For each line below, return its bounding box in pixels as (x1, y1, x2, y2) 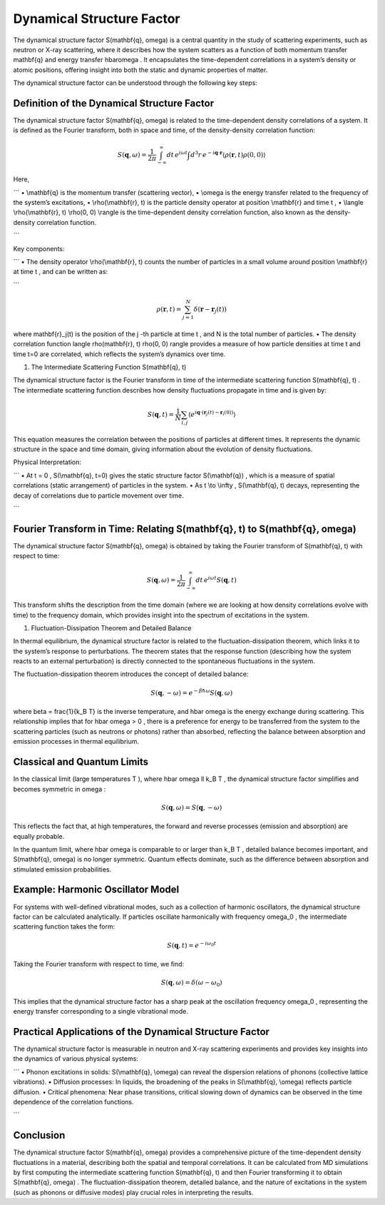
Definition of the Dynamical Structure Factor (13, 97, 214, 109)
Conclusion (13, 1129, 66, 1141)
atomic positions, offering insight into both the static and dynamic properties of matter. (13, 65, 268, 74)
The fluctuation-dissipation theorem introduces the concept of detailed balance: (13, 670, 249, 678)
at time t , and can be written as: (13, 268, 108, 276)
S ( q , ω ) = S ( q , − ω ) (161, 803, 222, 812)
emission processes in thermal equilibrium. (13, 737, 139, 746)
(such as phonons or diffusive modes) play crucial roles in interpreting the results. (13, 1188, 254, 1196)
